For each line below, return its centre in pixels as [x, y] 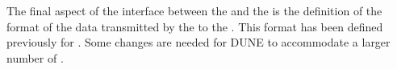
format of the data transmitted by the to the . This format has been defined [195, 26]
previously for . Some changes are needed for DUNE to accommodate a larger [198, 42]
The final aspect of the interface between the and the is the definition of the [194, 10]
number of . [35, 57]
